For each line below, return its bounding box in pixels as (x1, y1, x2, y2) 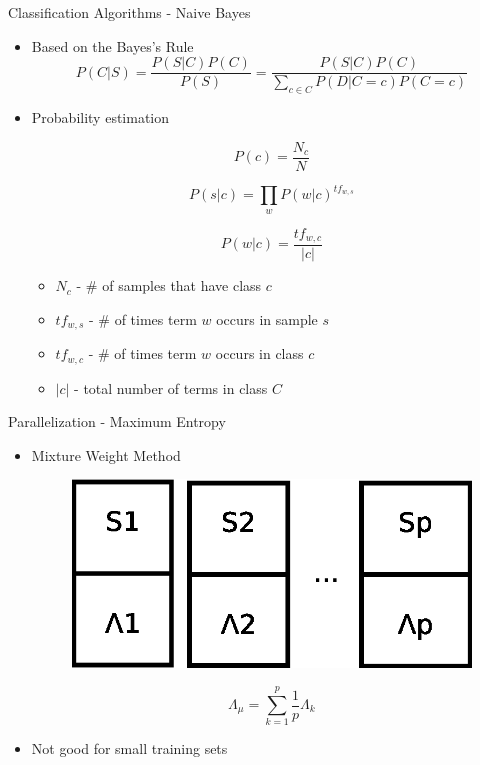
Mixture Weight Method (31, 444, 181, 465)
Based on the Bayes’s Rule (31, 35, 194, 56)
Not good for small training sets (31, 738, 228, 759)
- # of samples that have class (76, 275, 262, 296)
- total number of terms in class (74, 377, 268, 398)
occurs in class (215, 343, 304, 364)
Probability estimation (31, 107, 170, 128)
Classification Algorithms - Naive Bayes (8, 2, 251, 22)
